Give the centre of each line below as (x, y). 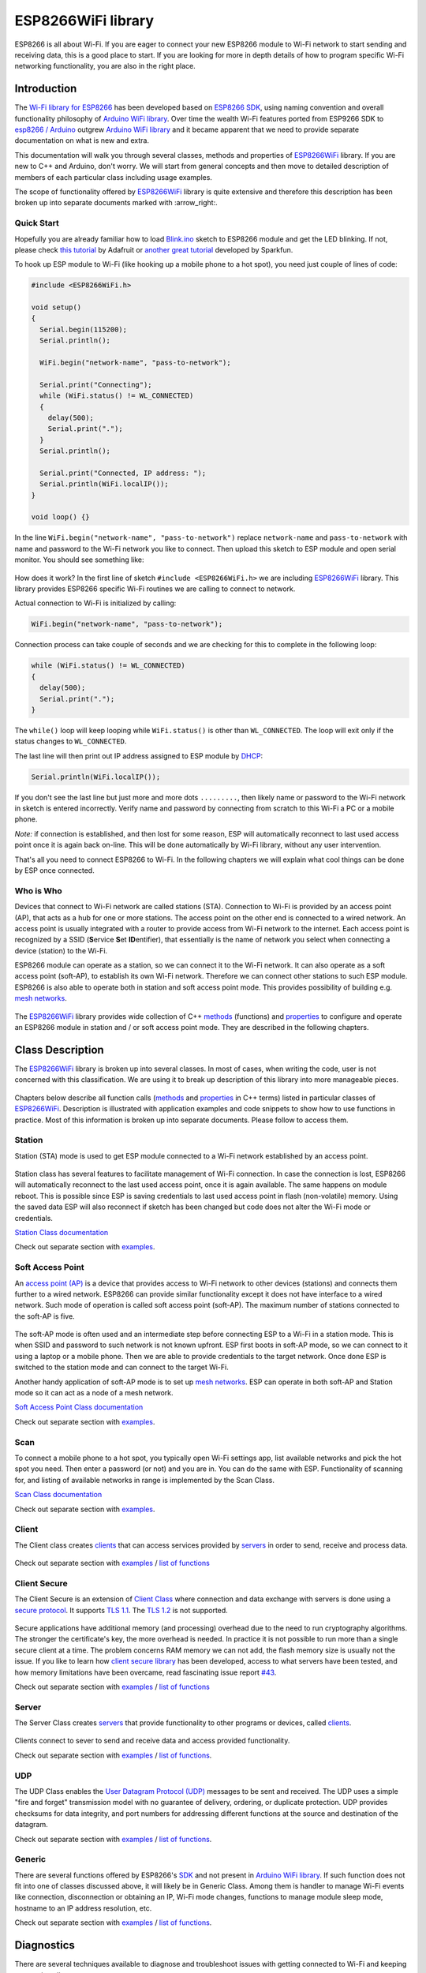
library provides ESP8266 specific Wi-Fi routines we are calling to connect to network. (155, 589)
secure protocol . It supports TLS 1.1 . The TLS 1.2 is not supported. (121, 1610)
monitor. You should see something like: (80, 560)
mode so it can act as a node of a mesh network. (94, 1393)
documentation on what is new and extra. (82, 140)
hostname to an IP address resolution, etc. (83, 1908)
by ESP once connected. (54, 870)
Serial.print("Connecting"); (96, 384)
